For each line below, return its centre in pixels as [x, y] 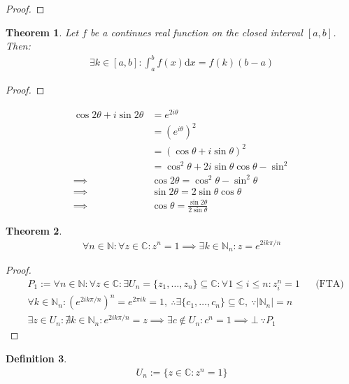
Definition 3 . [36, 358]
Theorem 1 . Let [42, 32]
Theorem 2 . [34, 230]
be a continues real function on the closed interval [197, 32]
